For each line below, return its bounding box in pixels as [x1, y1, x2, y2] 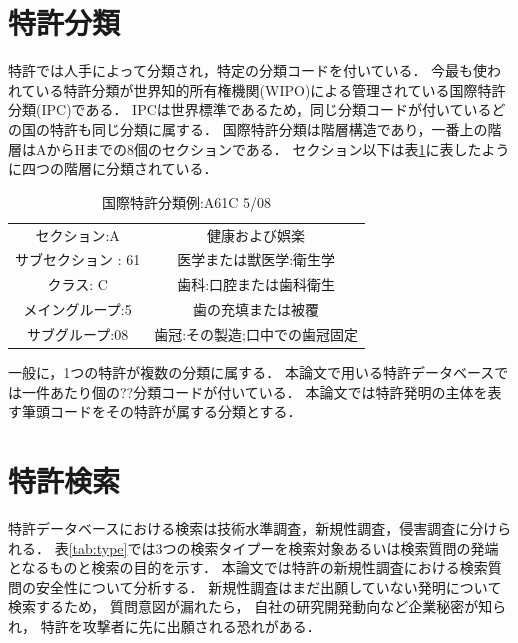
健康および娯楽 [207, 224, 306, 245]
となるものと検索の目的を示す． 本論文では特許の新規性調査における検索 [8, 557, 488, 578]
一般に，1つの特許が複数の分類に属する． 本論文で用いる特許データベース [8, 362, 495, 382]
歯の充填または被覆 [193, 299, 320, 320]
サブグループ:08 [27, 323, 129, 344]
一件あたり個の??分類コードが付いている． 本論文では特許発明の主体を [21, 381, 488, 402]
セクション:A [35, 224, 120, 245]
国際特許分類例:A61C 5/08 [101, 191, 272, 212]
